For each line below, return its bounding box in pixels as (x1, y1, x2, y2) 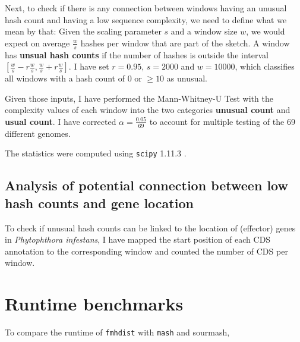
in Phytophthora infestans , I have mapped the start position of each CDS (5, 233, 271, 246)
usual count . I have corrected (5, 115, 116, 127)
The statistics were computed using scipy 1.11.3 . (5, 147, 187, 159)
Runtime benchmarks (5, 291, 184, 316)
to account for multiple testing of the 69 (149, 115, 295, 127)
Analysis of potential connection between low (5, 176, 288, 194)
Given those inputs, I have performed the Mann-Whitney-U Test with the (5, 92, 273, 104)
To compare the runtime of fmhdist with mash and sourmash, (5, 326, 230, 338)
